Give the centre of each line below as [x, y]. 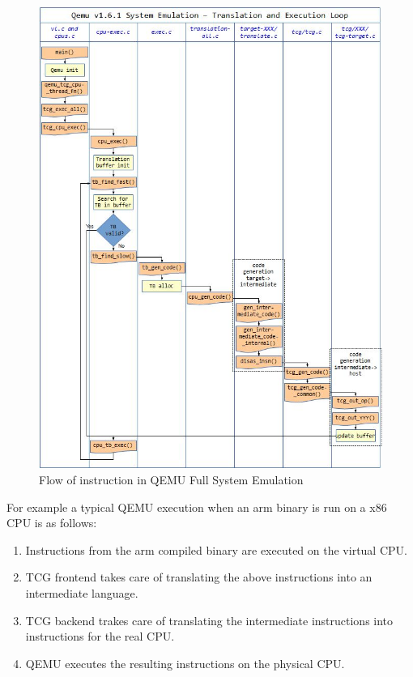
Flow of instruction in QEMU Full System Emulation [171, 480]
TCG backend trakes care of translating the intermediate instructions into [209, 620]
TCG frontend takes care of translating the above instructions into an [199, 577]
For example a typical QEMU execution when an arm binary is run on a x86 [197, 507]
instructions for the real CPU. [100, 636]
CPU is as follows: [52, 523]
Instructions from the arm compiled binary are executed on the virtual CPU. [216, 549]
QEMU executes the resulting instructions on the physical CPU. [185, 663]
